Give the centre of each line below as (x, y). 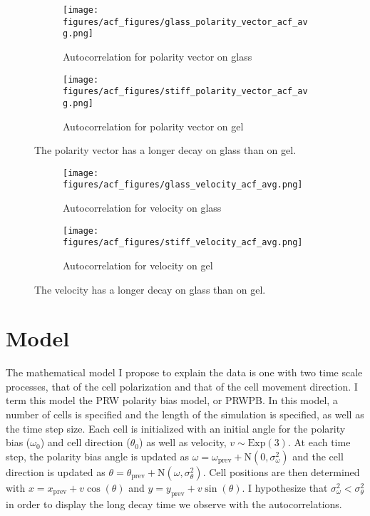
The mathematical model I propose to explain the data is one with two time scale (184, 372)
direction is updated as (56, 471)
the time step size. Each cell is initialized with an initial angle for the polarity (176, 428)
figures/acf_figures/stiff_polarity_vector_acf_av (185, 92)
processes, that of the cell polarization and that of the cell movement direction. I (182, 386)
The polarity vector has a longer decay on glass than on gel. (165, 150)
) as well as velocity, (183, 442)
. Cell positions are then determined (281, 471)
